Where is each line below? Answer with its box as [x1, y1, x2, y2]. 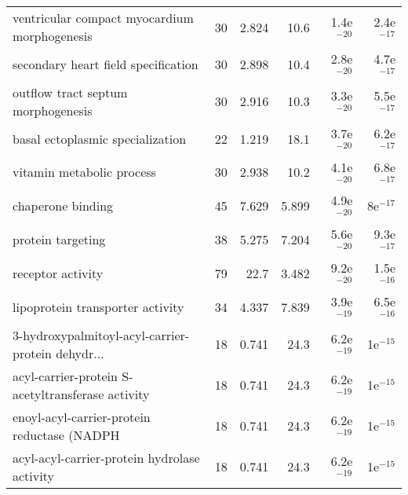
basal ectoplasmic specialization [13, 129, 187, 148]
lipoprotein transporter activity [13, 297, 184, 316]
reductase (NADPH [13, 425, 120, 444]
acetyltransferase [13, 384, 104, 403]
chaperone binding [13, 196, 114, 215]
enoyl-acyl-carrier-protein [13, 407, 151, 426]
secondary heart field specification [13, 54, 199, 73]
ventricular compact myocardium [13, 9, 194, 27]
